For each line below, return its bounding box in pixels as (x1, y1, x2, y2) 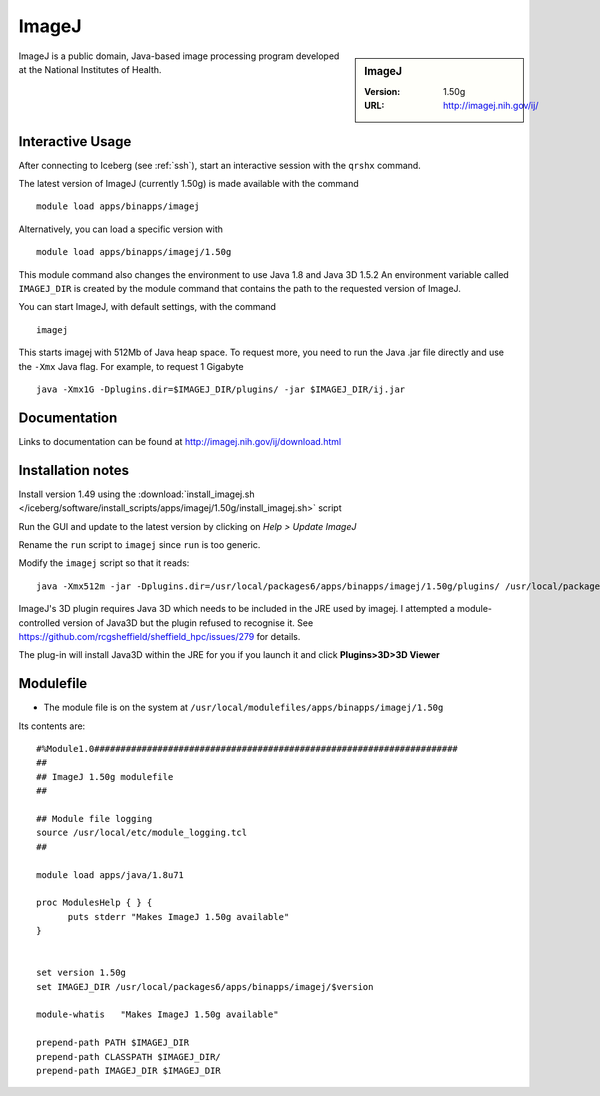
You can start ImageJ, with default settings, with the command (18, 301, 277, 313)
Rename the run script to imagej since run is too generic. (18, 538, 261, 550)
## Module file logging (36, 813, 153, 824)
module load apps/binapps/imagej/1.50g (36, 246, 232, 258)
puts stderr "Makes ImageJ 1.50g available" (67, 911, 290, 922)
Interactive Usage (18, 133, 132, 150)
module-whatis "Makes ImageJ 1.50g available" (36, 1009, 279, 1020)
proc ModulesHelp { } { (36, 897, 153, 909)
